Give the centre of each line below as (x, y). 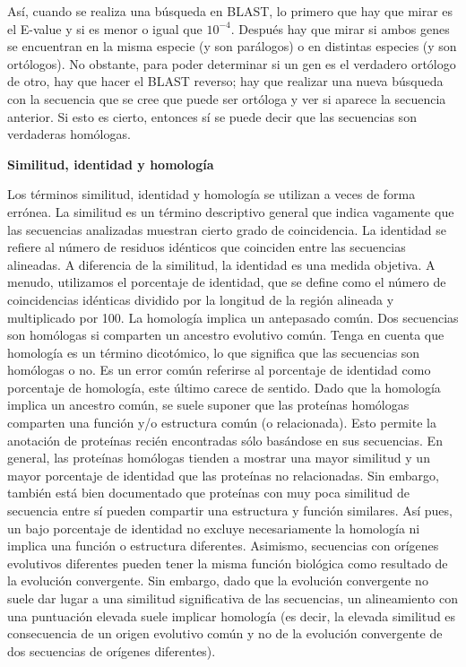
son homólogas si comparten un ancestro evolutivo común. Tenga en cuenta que (226, 335)
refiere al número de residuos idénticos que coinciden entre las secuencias (207, 247)
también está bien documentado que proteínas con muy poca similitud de (209, 493)
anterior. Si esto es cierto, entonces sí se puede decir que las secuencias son (212, 116)
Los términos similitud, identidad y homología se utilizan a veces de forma (211, 194)
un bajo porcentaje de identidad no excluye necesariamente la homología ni (214, 528)
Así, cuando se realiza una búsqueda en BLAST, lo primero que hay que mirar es (230, 11)
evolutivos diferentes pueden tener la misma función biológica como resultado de (228, 563)
